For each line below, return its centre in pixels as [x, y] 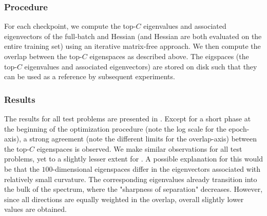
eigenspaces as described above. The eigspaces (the [169, 56]
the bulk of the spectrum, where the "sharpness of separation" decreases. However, [133, 189]
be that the [22, 168]
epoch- [239, 128]
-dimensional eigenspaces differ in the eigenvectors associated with [157, 168]
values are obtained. [35, 209]
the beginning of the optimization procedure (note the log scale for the [115, 128]
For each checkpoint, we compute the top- [70, 26]
